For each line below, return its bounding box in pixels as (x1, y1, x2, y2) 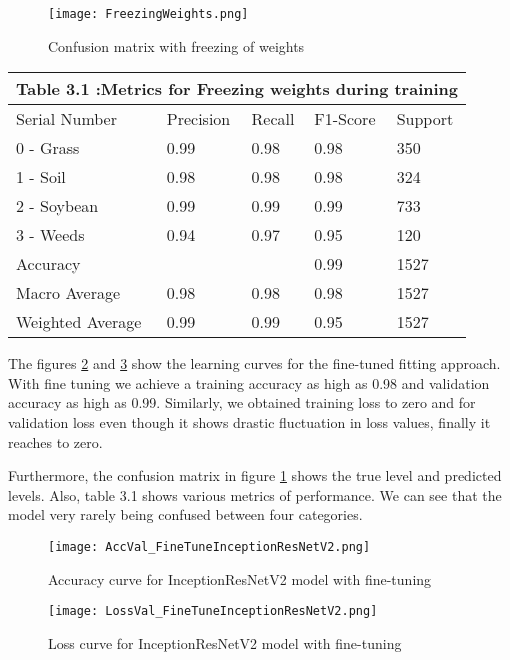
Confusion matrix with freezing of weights (48, 35, 305, 56)
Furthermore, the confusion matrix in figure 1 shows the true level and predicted (8, 465, 502, 486)
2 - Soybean (16, 194, 99, 218)
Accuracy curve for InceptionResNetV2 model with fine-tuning (48, 568, 432, 589)
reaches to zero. (8, 431, 103, 452)
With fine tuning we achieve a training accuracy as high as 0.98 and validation (8, 372, 490, 393)
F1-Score (314, 107, 376, 131)
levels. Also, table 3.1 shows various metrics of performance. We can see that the (8, 484, 502, 505)
